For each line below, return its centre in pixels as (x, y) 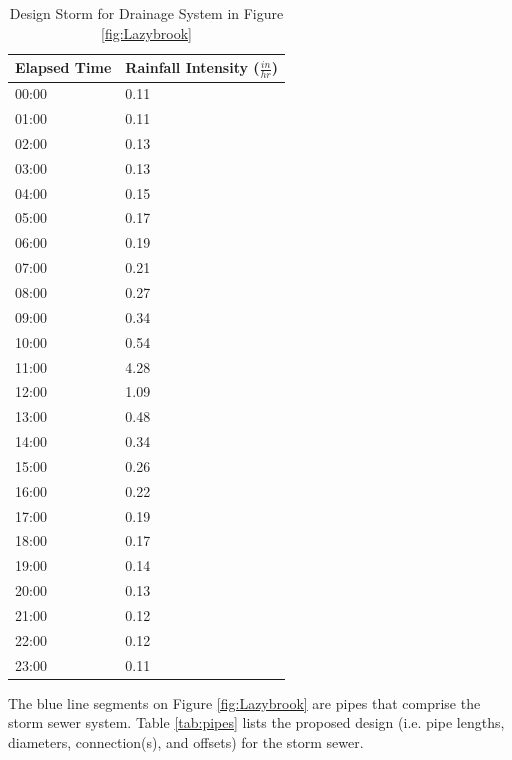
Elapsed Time (63, 67)
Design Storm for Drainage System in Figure (146, 13)
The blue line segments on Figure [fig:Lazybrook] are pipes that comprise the (244, 702)
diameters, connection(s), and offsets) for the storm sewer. (186, 741)
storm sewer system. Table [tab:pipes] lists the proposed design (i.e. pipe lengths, (256, 722)
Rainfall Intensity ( (192, 67)
